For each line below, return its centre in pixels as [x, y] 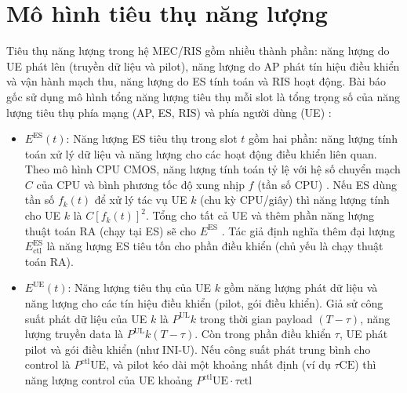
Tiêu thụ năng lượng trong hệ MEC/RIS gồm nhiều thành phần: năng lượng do [198, 51]
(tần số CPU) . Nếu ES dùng [327, 184]
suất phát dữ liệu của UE [86, 318]
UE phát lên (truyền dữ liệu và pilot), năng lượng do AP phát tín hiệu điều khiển [203, 65]
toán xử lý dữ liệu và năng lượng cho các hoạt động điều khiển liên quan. [201, 153]
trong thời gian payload [256, 318]
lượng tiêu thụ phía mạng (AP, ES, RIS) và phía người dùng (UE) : [169, 112]
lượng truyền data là [74, 334]
